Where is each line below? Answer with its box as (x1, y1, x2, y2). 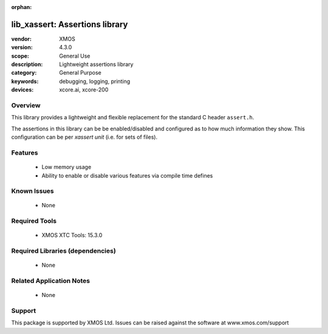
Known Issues (11, 187, 54, 195)
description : (11, 61, 43, 68)
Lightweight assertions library (59, 61, 134, 68)
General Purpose (59, 69, 101, 76)
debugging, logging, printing (59, 78, 131, 85)
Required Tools (11, 217, 57, 225)
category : (11, 69, 37, 76)
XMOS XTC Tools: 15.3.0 (41, 232, 103, 239)
